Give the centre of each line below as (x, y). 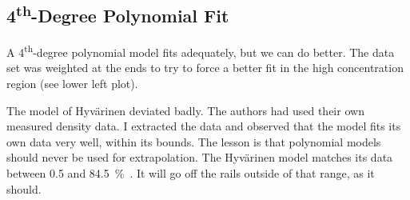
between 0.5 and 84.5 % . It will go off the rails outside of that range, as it (191, 173)
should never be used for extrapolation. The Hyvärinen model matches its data (200, 157)
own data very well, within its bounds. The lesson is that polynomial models (194, 141)
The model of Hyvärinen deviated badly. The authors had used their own (185, 110)
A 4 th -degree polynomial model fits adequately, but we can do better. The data (201, 51)
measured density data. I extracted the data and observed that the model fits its (204, 126)
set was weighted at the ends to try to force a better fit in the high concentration (205, 68)
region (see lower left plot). (72, 84)
